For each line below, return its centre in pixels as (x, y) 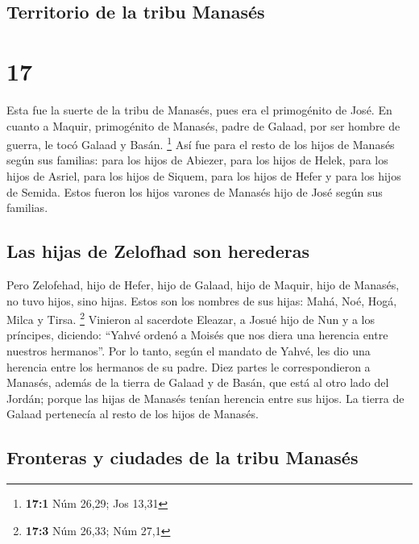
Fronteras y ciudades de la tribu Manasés (183, 457)
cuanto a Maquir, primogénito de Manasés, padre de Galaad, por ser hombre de (203, 125)
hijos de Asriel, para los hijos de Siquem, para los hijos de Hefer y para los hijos (204, 175)
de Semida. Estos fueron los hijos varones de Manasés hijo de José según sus (195, 191)
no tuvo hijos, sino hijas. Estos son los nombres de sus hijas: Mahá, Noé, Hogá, (202, 300)
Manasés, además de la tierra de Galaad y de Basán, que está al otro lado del (198, 382)
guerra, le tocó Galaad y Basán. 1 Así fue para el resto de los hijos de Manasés (201, 143)
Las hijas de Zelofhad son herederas (158, 251)
